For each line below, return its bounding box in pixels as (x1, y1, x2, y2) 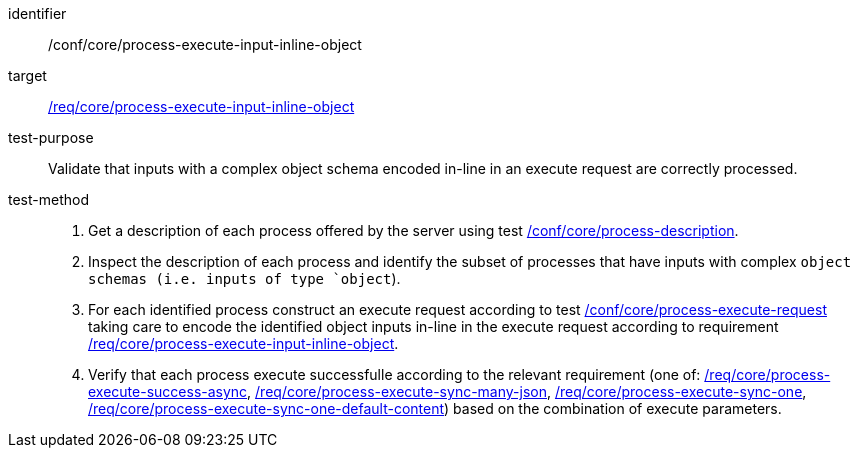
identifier (8, 5, 67, 22)
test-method (8, 191, 89, 208)
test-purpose (8, 129, 94, 146)
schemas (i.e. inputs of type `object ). (88, 270, 401, 287)
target (8, 67, 47, 84)
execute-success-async (88, 383, 248, 400)
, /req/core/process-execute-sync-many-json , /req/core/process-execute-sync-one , (247, 383, 807, 400)
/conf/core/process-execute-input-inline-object (48, 36, 362, 53)
